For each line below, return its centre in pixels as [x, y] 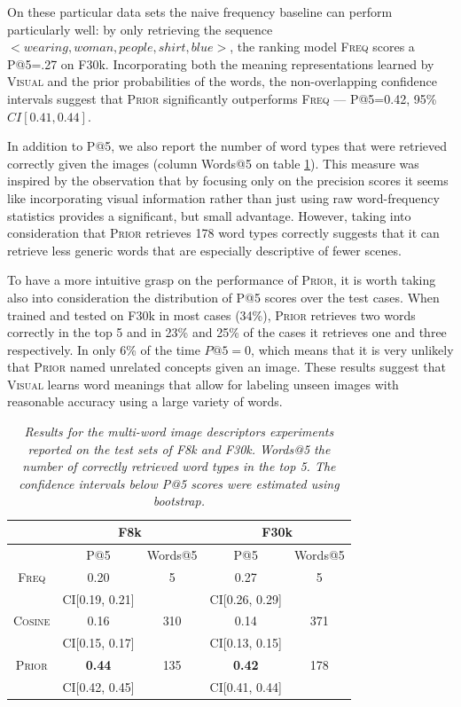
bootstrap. [179, 501]
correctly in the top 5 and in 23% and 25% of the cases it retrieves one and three [227, 332]
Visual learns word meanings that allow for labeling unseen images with [203, 384]
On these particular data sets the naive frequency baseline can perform [200, 12]
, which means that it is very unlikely [352, 349]
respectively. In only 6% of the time [104, 349]
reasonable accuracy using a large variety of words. [145, 401]
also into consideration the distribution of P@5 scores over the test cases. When [223, 297]
